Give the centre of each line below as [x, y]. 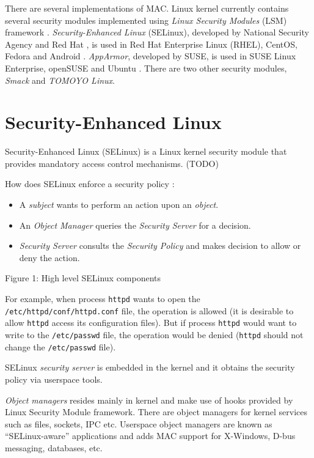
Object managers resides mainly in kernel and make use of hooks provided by [149, 400]
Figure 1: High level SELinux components [83, 278]
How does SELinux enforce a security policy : [90, 184]
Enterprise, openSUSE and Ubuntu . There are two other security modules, [146, 68]
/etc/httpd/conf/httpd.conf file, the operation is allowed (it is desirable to [149, 310]
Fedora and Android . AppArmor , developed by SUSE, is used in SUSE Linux [151, 56]
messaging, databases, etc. [54, 447]
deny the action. [49, 257]
